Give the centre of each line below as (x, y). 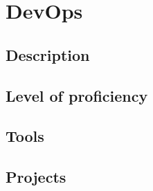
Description (48, 54)
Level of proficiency (77, 95)
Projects (36, 177)
